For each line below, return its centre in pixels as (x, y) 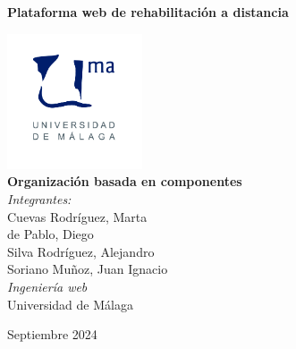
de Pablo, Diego (51, 234)
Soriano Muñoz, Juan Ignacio (88, 269)
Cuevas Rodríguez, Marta (77, 216)
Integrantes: (39, 198)
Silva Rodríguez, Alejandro (81, 251)
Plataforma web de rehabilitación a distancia (148, 12)
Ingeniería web (47, 286)
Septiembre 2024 (52, 334)
